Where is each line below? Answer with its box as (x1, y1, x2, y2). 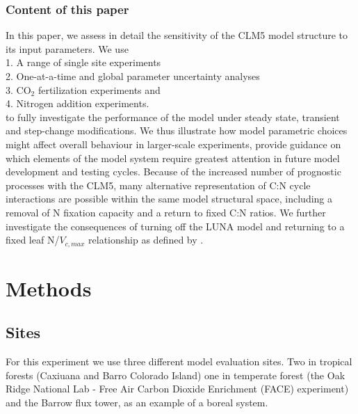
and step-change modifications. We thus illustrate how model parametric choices (6, 123, 348, 138)
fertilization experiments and (38, 82, 161, 97)
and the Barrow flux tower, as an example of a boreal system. (6, 395, 268, 409)
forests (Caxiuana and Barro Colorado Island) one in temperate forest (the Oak (6, 367, 345, 382)
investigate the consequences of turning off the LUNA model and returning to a (6, 218, 345, 233)
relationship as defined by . (88, 232, 204, 247)
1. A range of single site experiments (6, 55, 161, 70)
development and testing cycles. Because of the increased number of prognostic (6, 164, 341, 179)
